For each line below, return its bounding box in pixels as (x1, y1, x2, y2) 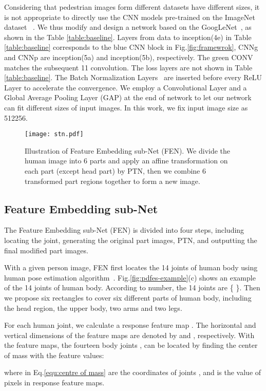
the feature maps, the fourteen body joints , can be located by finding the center (4, 340, 258, 350)
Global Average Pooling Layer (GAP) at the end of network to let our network (4, 92, 252, 103)
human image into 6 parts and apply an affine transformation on (25, 155, 228, 166)
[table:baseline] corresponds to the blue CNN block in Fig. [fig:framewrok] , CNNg (4, 42, 258, 52)
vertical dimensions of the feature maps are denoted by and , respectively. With (4, 329, 255, 340)
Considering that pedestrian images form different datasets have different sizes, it (4, 2, 260, 12)
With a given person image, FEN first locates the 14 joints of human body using (4, 262, 258, 273)
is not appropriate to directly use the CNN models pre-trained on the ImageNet (4, 11, 255, 22)
